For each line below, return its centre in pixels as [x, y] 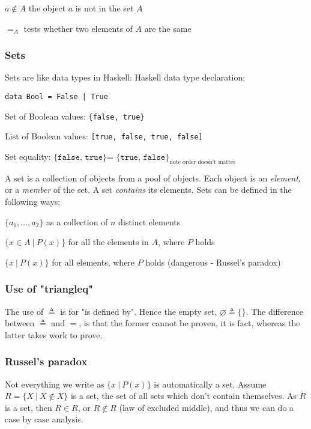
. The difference [274, 311]
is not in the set [104, 8]
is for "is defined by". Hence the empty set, [139, 311]
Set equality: [28, 156]
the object [47, 8]
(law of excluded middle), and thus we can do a [207, 407]
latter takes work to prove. [54, 334]
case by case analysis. [44, 419]
